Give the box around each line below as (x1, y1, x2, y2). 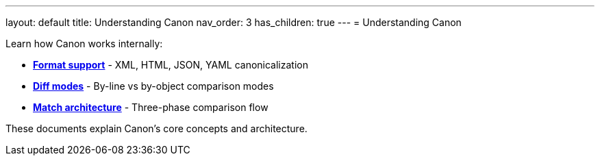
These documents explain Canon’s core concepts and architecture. (5, 123, 308, 134)
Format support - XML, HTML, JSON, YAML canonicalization (33, 59, 308, 71)
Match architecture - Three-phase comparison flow (33, 101, 268, 113)
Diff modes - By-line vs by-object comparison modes (33, 80, 274, 92)
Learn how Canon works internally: (5, 38, 163, 49)
